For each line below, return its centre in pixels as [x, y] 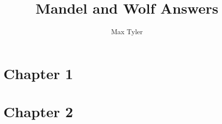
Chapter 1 [38, 73]
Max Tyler [127, 31]
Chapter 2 [38, 112]
